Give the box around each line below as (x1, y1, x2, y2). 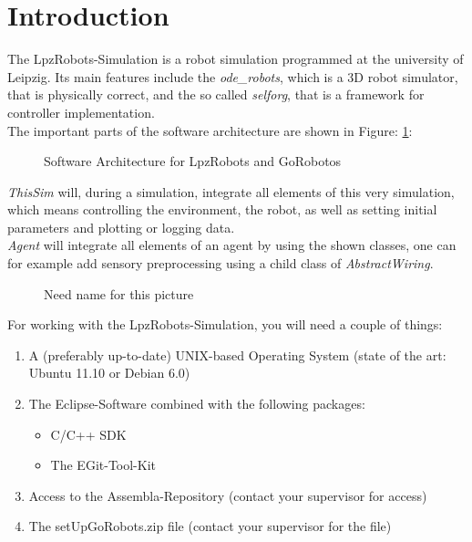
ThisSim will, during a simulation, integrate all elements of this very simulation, (7, 182, 455, 201)
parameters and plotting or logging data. (7, 217, 235, 236)
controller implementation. (7, 102, 155, 121)
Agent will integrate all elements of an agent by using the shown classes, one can (7, 235, 457, 255)
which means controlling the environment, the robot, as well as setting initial (7, 200, 437, 219)
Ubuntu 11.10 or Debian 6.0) (28, 363, 190, 382)
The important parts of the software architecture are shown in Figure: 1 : (7, 120, 413, 140)
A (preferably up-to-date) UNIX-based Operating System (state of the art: (28, 345, 446, 364)
